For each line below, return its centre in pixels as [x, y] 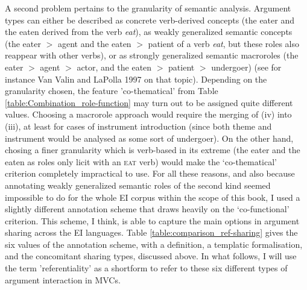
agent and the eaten [94, 43]
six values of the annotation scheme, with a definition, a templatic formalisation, [154, 244]
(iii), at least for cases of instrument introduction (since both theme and [138, 126]
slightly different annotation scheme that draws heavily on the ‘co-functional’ [147, 209]
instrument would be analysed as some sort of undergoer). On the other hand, [149, 138]
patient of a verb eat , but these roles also [224, 43]
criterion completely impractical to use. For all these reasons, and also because [150, 173]
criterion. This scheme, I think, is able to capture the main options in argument [152, 220]
